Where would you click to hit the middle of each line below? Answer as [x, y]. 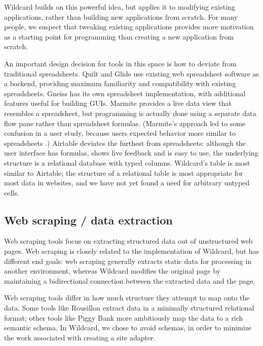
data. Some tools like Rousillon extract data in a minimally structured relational [129, 308]
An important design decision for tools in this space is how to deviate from [120, 63]
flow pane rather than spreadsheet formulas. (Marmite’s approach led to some [125, 123]
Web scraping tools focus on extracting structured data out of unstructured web [128, 241]
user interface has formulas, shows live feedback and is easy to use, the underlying [131, 153]
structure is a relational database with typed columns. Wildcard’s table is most [127, 162]
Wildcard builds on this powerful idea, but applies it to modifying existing [120, 7]
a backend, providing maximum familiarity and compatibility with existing [120, 83]
